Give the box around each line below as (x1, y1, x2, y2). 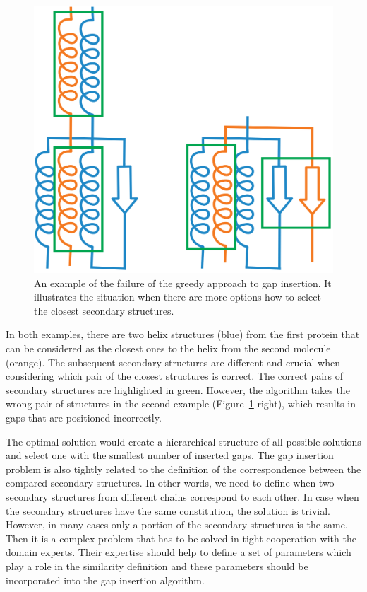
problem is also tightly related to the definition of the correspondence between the (6, 461, 361, 476)
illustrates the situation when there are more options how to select (34, 289, 321, 304)
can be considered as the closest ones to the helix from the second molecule (6, 341, 331, 355)
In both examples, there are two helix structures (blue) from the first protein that (6, 327, 360, 342)
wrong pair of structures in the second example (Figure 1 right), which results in (6, 396, 356, 411)
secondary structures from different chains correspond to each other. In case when (6, 489, 359, 504)
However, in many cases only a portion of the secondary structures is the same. (6, 517, 348, 532)
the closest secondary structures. (34, 303, 174, 318)
